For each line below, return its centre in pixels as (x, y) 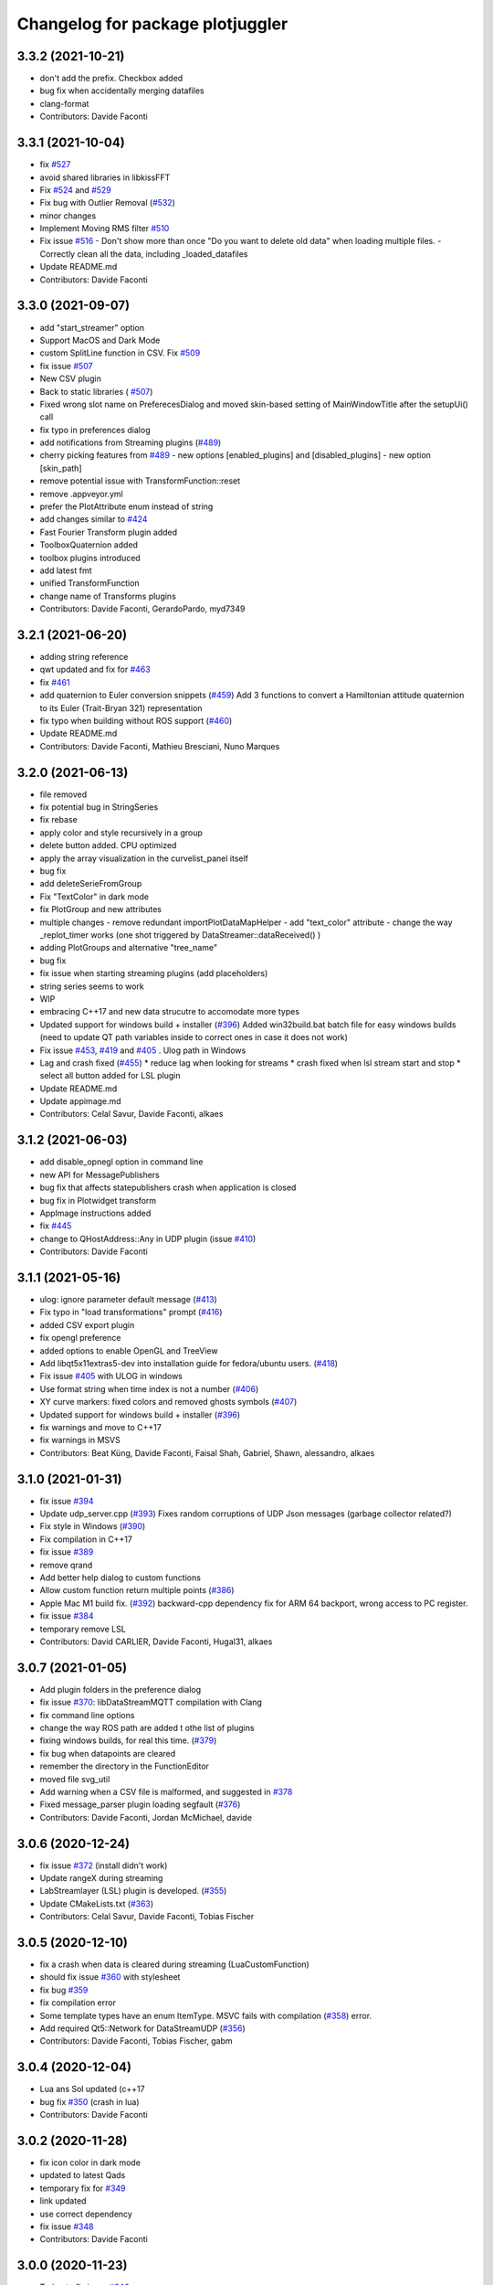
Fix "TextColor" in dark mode (94, 897)
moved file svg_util (75, 1779)
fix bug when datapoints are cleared (108, 1753)
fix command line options (87, 1715)
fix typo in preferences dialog (95, 430)
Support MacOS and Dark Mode (100, 340)
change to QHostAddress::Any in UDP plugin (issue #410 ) (148, 1238)
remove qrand (66, 1565)
